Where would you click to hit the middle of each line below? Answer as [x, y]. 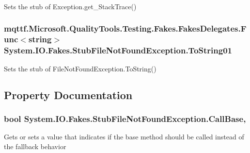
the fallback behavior [35, 146]
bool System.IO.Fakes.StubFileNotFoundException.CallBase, [125, 118]
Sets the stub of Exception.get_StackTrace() [70, 6]
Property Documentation [68, 94]
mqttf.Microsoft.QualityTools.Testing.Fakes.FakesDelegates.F [125, 28]
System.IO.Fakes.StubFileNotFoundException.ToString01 [118, 50]
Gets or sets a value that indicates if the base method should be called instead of [124, 137]
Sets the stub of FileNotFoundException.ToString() [80, 68]
